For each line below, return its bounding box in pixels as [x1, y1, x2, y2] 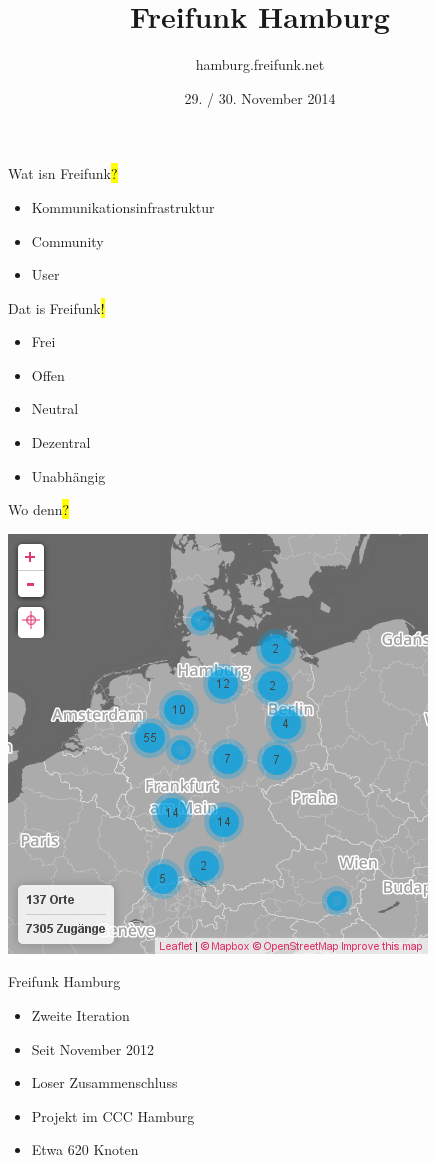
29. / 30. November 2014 [184, 87, 336, 108]
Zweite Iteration [31, 1005, 130, 1026]
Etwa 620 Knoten [31, 1139, 139, 1160]
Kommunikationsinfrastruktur [31, 196, 215, 217]
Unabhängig [31, 465, 106, 486]
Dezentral [31, 432, 91, 453]
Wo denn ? [8, 499, 70, 520]
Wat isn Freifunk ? [8, 163, 118, 184]
